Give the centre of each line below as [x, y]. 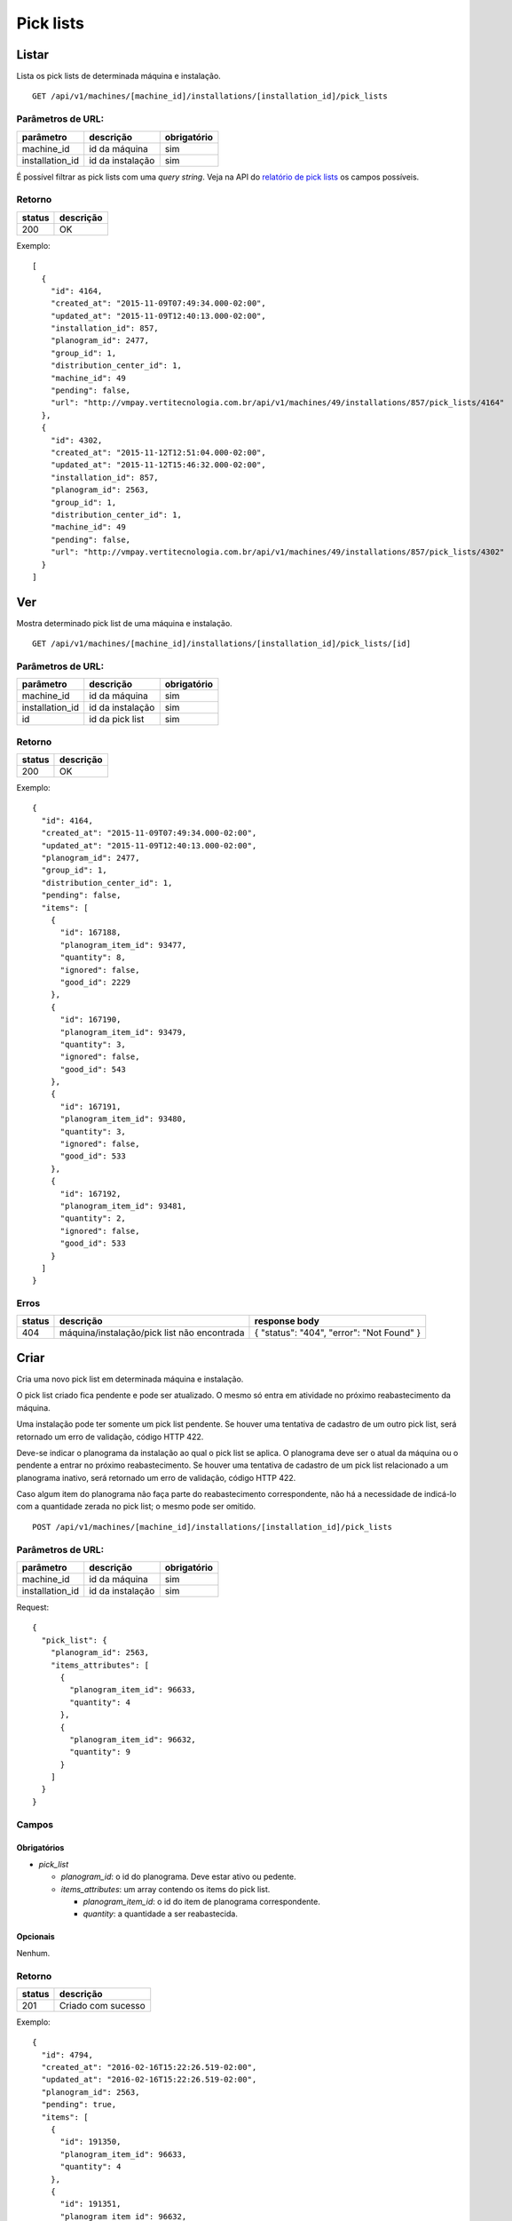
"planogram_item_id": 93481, [123, 1206]
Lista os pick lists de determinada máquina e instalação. [118, 76]
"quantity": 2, [93, 1218]
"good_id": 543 [93, 1069]
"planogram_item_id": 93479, [123, 1032]
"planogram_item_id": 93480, [123, 1119]
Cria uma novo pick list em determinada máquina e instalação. [130, 1379]
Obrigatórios [40, 1848]
